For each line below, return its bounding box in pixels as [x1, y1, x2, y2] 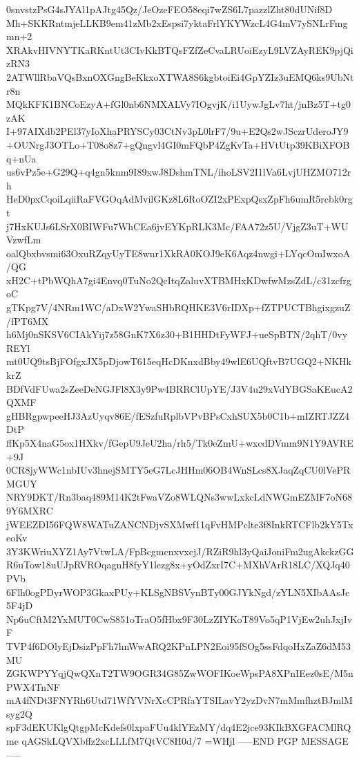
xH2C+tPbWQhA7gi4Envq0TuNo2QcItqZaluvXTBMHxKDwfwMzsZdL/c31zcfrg [6, 272, 351, 287]
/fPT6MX [6, 313, 49, 328]
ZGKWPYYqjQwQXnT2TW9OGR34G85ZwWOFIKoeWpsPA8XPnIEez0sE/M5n [6, 666, 353, 680]
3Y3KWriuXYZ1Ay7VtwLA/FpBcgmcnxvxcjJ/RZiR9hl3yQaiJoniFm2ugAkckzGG [6, 543, 354, 558]
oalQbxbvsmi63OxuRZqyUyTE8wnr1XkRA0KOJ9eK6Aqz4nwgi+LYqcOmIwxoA [6, 245, 351, 260]
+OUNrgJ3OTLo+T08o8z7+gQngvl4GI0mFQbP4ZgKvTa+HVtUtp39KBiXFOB [6, 137, 350, 151]
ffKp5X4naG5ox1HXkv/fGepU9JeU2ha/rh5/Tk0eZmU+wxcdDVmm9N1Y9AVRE [6, 436, 353, 449]
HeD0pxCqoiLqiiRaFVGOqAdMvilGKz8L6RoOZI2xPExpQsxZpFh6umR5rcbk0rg [6, 192, 353, 206]
